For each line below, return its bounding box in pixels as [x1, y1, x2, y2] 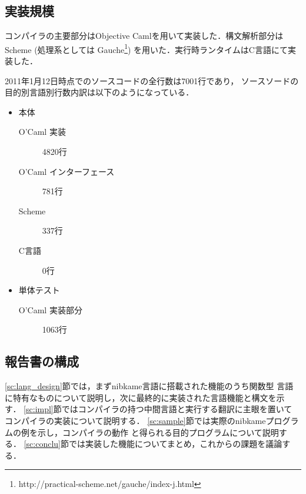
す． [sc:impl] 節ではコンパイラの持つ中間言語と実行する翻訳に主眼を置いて [5, 403, 292, 415]
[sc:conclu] [24, 437, 61, 450]
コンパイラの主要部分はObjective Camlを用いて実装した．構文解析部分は [5, 29, 284, 42]
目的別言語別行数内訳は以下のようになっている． [5, 86, 194, 98]
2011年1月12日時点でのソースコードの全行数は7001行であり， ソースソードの [5, 74, 299, 87]
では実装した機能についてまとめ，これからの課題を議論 [68, 437, 282, 450]
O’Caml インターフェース [18, 165, 115, 177]
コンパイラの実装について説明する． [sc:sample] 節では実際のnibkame [5, 414, 266, 426]
